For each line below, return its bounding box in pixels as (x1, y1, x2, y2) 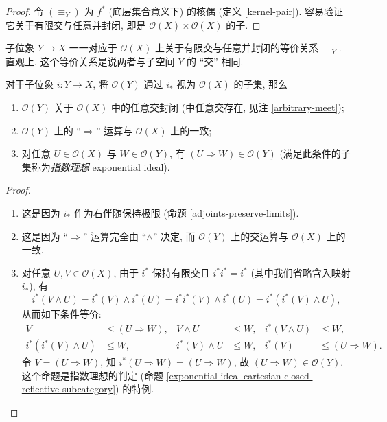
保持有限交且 (152, 265, 210, 279)
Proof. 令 (5, 4, 44, 18)
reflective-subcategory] (21, 382, 116, 396)
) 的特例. (115, 382, 154, 396)
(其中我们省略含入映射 (250, 265, 351, 279)
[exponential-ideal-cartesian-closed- (166, 368, 313, 382)
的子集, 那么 (233, 77, 288, 91)
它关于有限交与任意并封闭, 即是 (5, 17, 146, 32)
